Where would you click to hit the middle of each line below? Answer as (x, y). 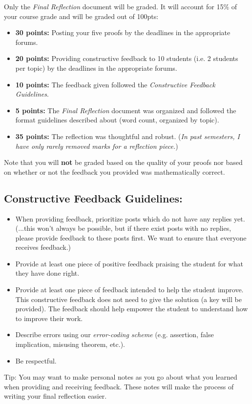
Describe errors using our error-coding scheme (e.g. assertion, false (115, 334)
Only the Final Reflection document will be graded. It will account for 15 (114, 6)
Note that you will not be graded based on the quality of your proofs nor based (123, 162)
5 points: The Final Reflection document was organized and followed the (126, 110)
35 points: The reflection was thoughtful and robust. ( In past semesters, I (127, 136)
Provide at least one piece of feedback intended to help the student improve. (129, 290)
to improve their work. (49, 318)
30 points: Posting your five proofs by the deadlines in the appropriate (123, 32)
